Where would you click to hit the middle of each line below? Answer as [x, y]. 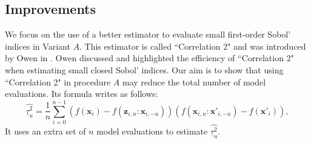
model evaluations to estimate [152, 131]
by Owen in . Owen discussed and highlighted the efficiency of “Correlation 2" [149, 58]
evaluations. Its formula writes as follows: [82, 94]
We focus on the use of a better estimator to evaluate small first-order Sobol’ [148, 34]
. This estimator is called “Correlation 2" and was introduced [193, 46]
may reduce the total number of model [194, 81]
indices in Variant [38, 46]
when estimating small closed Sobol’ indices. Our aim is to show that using [144, 69]
